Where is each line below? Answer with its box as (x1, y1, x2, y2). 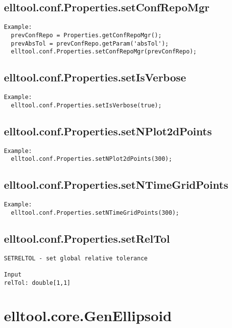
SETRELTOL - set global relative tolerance (4, 254, 148, 262)
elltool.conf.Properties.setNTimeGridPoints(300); (11, 209, 179, 216)
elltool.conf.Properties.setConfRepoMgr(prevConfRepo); (11, 48, 197, 55)
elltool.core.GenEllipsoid (4, 305, 172, 326)
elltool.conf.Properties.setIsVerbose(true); (11, 101, 162, 109)
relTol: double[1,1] (4, 279, 71, 286)
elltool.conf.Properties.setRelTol (4, 230, 170, 246)
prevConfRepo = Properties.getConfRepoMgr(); (11, 31, 162, 39)
